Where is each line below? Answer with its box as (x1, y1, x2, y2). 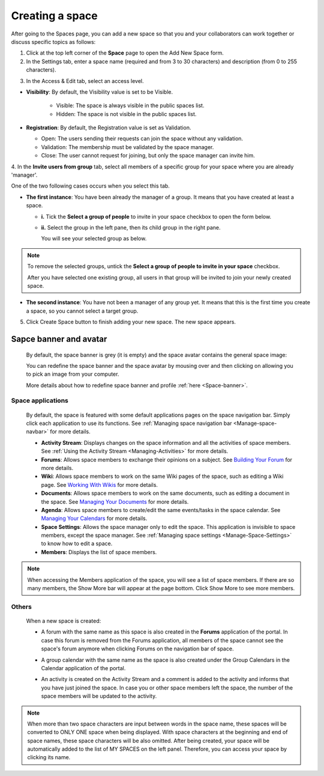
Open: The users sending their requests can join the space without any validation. (41, 135, 243, 142)
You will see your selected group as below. (41, 235, 147, 242)
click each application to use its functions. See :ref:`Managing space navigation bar (26, 420, 232, 427)
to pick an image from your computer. (26, 370, 119, 378)
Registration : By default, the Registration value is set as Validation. (26, 124, 191, 132)
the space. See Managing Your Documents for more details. (41, 498, 189, 505)
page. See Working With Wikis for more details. (41, 481, 158, 488)
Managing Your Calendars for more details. (41, 515, 148, 522)
